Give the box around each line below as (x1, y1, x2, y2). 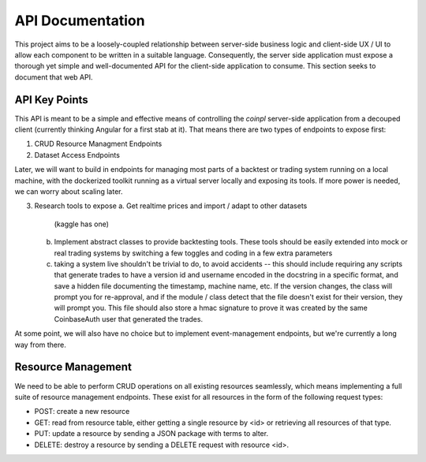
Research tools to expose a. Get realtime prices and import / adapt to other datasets (34, 201, 308, 211)
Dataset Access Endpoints (34, 150, 120, 159)
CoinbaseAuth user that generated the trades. (54, 314, 204, 323)
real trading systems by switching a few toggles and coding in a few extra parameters (54, 248, 333, 258)
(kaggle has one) (54, 219, 110, 229)
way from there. (14, 340, 66, 349)
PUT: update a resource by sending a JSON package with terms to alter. (34, 429, 268, 438)
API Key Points (14, 93, 88, 106)
